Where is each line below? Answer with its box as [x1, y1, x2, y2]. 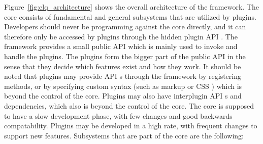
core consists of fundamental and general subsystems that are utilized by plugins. [4, 11, 256, 22]
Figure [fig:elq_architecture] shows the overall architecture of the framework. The [4, 2, 259, 12]
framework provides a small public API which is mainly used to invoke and [4, 41, 238, 52]
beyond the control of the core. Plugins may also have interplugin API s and [4, 90, 242, 101]
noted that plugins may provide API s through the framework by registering [4, 71, 241, 81]
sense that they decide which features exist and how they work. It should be [4, 61, 241, 71]
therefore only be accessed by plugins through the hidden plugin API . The [4, 31, 238, 41]
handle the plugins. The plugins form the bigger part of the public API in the [4, 51, 246, 61]
